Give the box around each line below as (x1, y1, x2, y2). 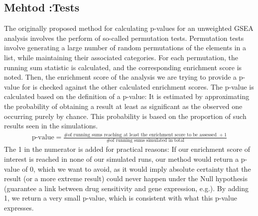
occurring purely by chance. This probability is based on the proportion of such (4, 110, 247, 121)
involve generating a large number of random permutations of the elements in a (4, 42, 247, 53)
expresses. (4, 202, 34, 213)
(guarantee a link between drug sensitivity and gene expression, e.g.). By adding (4, 183, 249, 193)
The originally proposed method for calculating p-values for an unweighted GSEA (4, 23, 254, 33)
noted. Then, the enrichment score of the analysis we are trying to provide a (4, 72, 237, 82)
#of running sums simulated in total (106, 138, 185, 143)
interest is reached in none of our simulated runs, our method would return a (4, 153, 239, 164)
